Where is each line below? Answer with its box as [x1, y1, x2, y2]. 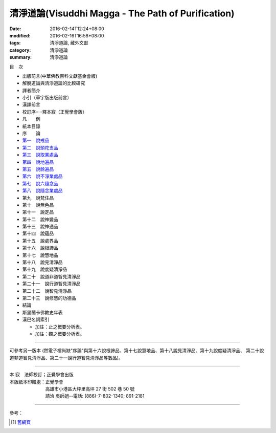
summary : [9, 54, 32, 60]
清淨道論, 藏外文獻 [50, 40, 88, 46]
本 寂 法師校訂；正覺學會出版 [9, 372, 74, 378]
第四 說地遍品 [22, 159, 54, 165]
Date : [9, 26, 21, 32]
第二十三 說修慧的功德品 [22, 295, 76, 301]
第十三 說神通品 [22, 223, 58, 230]
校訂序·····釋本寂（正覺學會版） [22, 109, 87, 115]
